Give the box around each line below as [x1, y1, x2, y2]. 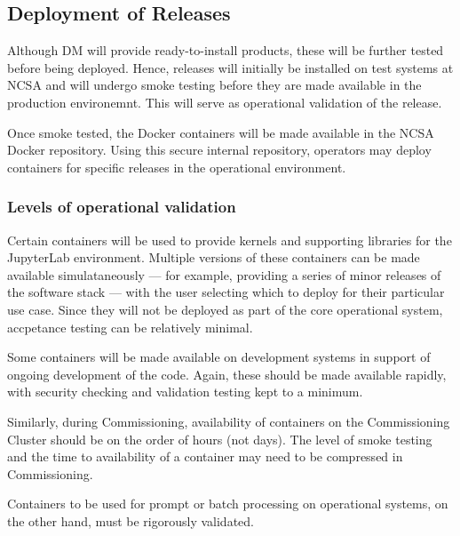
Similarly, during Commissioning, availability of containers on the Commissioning [7, 412, 450, 430]
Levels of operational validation [7, 196, 236, 218]
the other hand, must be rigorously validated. [7, 511, 254, 530]
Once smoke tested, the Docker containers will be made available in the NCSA [7, 123, 434, 141]
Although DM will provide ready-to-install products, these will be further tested [7, 41, 444, 60]
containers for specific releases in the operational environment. [7, 157, 346, 176]
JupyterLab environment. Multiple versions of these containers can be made [7, 248, 420, 267]
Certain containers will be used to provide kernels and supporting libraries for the [7, 230, 452, 249]
